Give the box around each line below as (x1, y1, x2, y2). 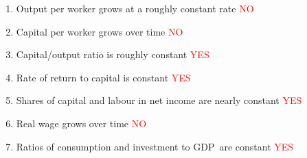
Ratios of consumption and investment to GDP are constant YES (16, 139, 294, 153)
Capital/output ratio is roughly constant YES (16, 47, 209, 62)
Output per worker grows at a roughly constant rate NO (16, 1, 254, 15)
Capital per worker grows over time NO (16, 24, 183, 38)
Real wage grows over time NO (16, 116, 147, 130)
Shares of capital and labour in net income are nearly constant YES (16, 93, 302, 107)
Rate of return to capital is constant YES (16, 70, 191, 84)
